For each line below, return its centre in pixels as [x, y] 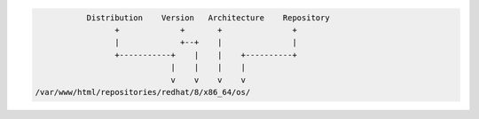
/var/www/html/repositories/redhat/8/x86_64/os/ [143, 92]
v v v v [208, 79]
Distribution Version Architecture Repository [208, 17]
